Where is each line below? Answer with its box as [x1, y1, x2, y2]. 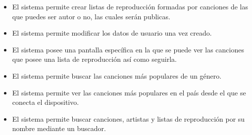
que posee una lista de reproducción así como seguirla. [12, 54, 177, 64]
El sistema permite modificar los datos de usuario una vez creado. [12, 28, 212, 38]
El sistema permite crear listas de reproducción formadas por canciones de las [12, 1, 248, 11]
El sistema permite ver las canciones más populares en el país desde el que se [12, 87, 246, 97]
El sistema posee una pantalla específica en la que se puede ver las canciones [12, 44, 244, 54]
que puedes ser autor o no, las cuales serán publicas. [12, 11, 170, 21]
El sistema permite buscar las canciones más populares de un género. [12, 70, 222, 81]
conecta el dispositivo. [12, 97, 79, 107]
